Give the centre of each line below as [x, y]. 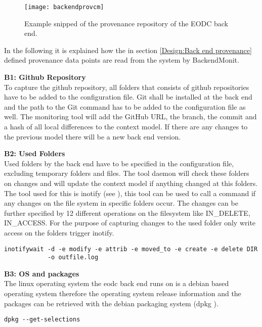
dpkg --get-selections [42, 320]
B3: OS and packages [42, 273]
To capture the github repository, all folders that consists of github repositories [127, 87]
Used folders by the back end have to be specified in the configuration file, [119, 163]
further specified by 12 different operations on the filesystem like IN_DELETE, [127, 213]
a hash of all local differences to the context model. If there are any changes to [126, 126]
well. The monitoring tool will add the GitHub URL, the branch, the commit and [130, 116]
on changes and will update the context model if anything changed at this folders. [131, 183]
